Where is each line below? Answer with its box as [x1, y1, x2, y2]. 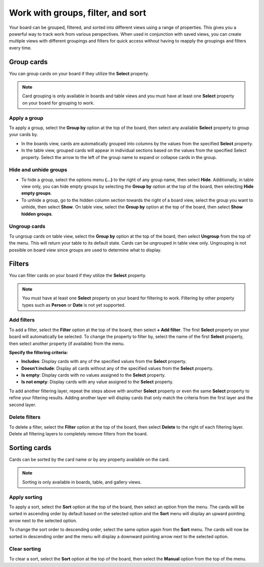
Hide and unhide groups [9, 166, 67, 173]
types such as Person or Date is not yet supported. [22, 302, 126, 308]
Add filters [9, 317, 35, 323]
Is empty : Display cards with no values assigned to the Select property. [21, 372, 166, 378]
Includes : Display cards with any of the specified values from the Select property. [21, 359, 187, 364]
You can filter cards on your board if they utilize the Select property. [9, 272, 147, 278]
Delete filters [9, 414, 41, 421]
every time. [9, 45, 32, 51]
